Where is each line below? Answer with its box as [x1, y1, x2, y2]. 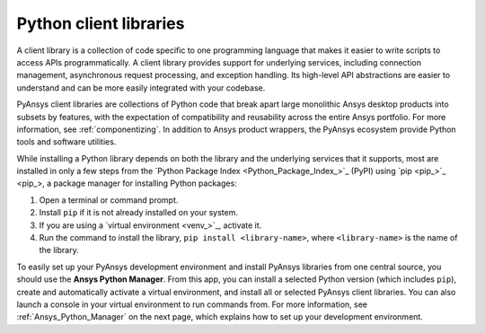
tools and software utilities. [16, 136, 117, 147]
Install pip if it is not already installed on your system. [39, 207, 238, 218]
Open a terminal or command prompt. [39, 194, 179, 206]
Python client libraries [16, 13, 185, 33]
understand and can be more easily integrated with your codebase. [16, 82, 266, 93]
